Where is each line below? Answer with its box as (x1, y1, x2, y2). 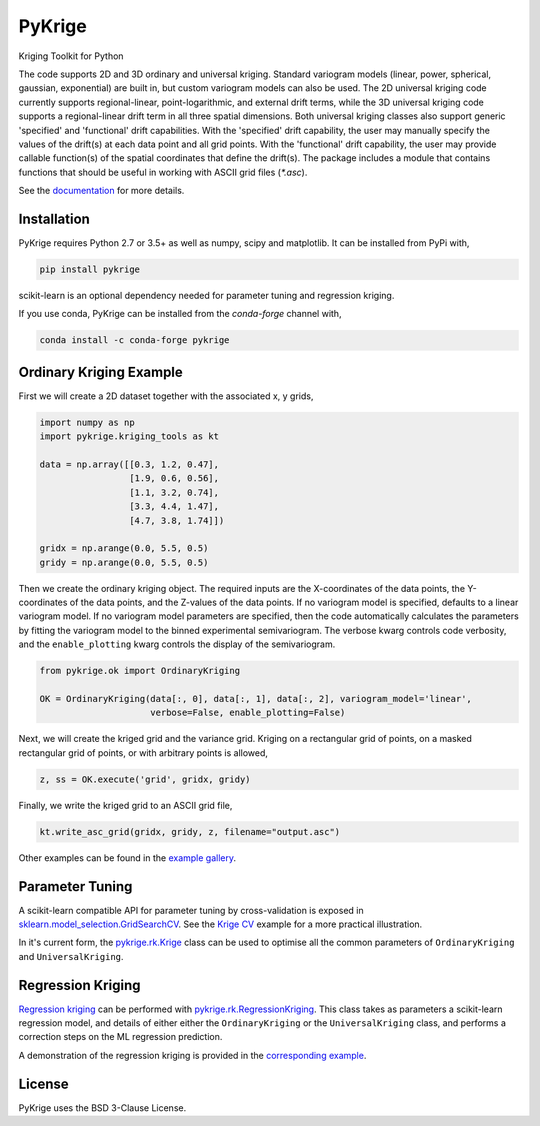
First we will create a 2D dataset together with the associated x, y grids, (18, 390, 314, 402)
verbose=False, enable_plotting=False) (150, 707, 346, 719)
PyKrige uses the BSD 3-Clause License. (18, 1101, 187, 1114)
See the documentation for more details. (18, 185, 185, 197)
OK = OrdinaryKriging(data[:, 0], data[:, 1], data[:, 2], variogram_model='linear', (39, 693, 472, 705)
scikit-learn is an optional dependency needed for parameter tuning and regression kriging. (18, 289, 395, 301)
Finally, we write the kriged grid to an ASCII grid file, (18, 799, 233, 811)
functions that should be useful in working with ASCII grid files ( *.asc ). (18, 166, 308, 178)
